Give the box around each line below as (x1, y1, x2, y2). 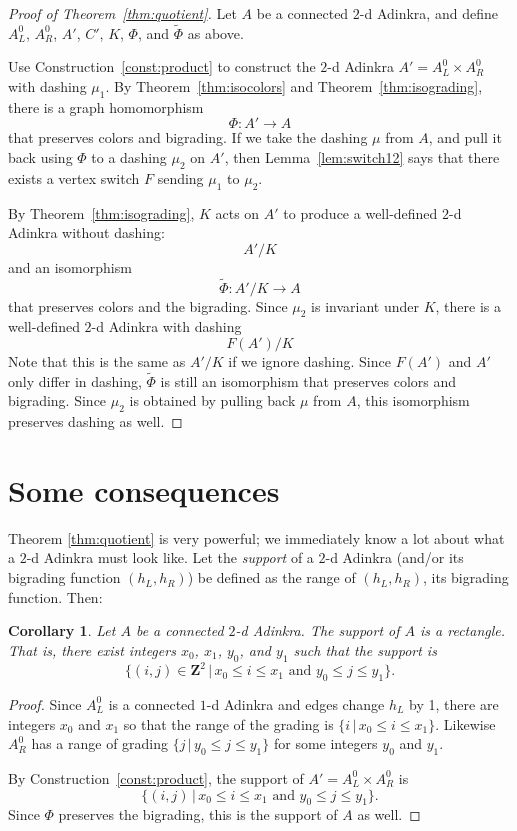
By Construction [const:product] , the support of (8, 767, 304, 788)
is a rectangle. (420, 620, 506, 641)
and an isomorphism (8, 256, 132, 277)
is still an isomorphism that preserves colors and (160, 370, 457, 391)
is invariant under (311, 295, 419, 316)
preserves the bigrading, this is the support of (58, 804, 338, 825)
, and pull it (428, 127, 502, 148)
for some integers (273, 733, 378, 754)
